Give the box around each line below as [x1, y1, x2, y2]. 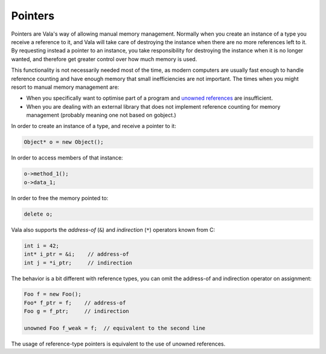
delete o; [24, 210, 53, 217]
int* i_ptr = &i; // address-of [24, 251, 129, 258]
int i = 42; [24, 242, 60, 249]
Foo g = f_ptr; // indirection [24, 308, 129, 315]
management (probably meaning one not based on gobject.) [26, 112, 176, 119]
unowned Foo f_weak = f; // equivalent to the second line [24, 325, 206, 332]
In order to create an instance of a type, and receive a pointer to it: [11, 123, 176, 130]
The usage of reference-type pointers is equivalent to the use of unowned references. [11, 340, 226, 347]
